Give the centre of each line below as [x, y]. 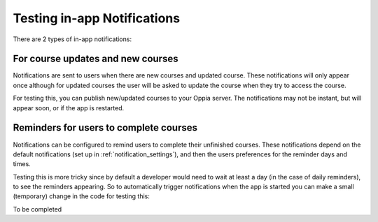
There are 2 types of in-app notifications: [72, 39]
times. [22, 164]
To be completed [37, 209]
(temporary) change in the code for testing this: [81, 196]
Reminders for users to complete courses [105, 128]
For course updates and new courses [96, 59]
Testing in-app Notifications [97, 18]
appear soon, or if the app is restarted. [69, 108]
